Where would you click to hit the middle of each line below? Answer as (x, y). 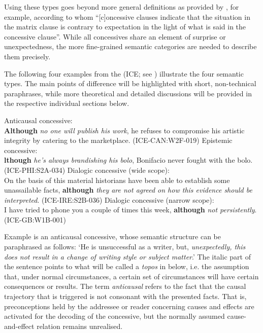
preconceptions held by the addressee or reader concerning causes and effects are (129, 306)
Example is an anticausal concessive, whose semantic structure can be (112, 236)
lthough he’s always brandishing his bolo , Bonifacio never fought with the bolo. (128, 160)
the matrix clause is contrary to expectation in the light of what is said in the (125, 27)
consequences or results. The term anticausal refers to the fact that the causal (125, 286)
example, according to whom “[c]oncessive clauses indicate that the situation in (127, 16)
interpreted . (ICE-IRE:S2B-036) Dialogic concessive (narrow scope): (109, 199)
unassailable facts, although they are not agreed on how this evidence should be (128, 190)
